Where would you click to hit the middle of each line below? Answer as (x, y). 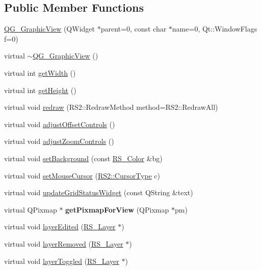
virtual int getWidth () (40, 72)
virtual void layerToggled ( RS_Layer (62, 261)
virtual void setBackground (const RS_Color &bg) (83, 158)
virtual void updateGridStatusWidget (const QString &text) (99, 192)
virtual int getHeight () (40, 90)
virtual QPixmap (31, 209)
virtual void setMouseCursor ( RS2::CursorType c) (82, 175)
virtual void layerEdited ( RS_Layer (60, 227)
